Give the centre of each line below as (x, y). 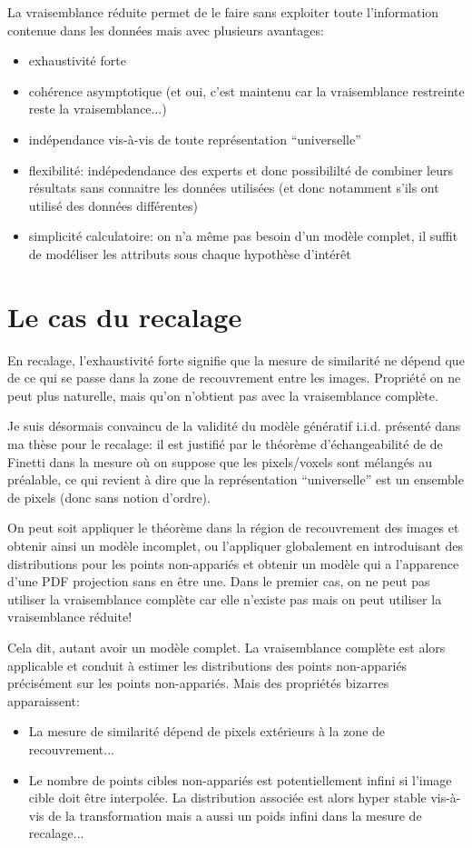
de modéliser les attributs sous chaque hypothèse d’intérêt (190, 253)
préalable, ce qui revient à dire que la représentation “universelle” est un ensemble (236, 479)
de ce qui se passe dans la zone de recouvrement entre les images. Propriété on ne (234, 378)
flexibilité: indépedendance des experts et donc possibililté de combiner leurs (241, 170)
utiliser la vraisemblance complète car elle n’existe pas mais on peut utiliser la (225, 599)
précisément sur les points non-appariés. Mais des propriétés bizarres (198, 683)
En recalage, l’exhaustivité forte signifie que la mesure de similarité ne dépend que (236, 359)
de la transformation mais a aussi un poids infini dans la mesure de (235, 815)
